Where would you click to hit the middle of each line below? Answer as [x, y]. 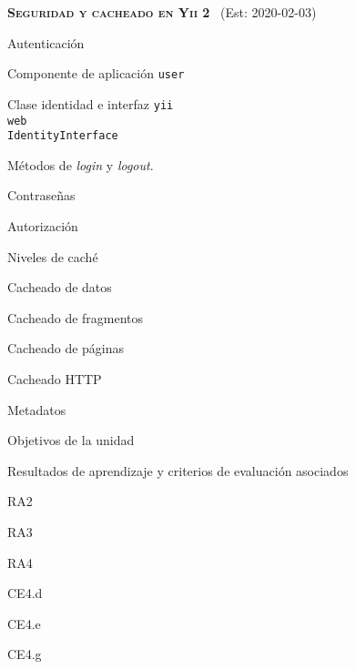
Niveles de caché [53, 256]
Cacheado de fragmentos [76, 317]
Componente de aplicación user [96, 73]
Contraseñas [41, 195]
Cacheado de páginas [66, 348]
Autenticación [46, 42]
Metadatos [37, 409]
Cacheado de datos [60, 287]
